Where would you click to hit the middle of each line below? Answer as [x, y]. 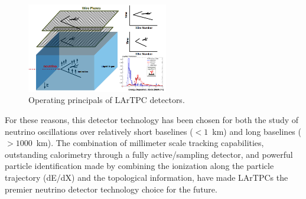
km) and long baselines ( [257, 131]
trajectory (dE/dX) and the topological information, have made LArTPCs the [147, 177]
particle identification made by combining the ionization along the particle [139, 166]
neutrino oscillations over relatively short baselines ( [99, 131]
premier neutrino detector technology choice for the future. [111, 189]
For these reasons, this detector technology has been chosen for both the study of [152, 120]
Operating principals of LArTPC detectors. [107, 100]
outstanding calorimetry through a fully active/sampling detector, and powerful [149, 154]
